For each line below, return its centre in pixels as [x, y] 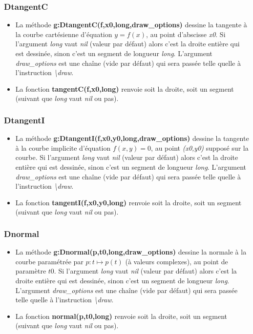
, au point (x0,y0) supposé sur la [200, 147]
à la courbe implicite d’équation [63, 147]
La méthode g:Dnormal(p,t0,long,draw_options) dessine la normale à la [131, 252]
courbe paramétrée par [49, 261]
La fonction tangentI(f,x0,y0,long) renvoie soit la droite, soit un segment [128, 202]
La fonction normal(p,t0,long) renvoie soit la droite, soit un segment [121, 316]
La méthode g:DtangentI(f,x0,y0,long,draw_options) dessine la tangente [132, 138]
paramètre [31, 271]
